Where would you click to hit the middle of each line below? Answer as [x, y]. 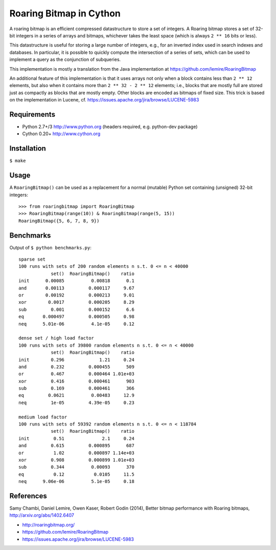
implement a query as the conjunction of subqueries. [65, 59]
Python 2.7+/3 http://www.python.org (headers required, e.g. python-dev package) [110, 126]
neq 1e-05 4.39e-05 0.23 [77, 403]
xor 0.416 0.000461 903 [77, 381]
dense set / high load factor [56, 338]
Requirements [32, 114]
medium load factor [43, 417]
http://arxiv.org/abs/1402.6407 [42, 515]
